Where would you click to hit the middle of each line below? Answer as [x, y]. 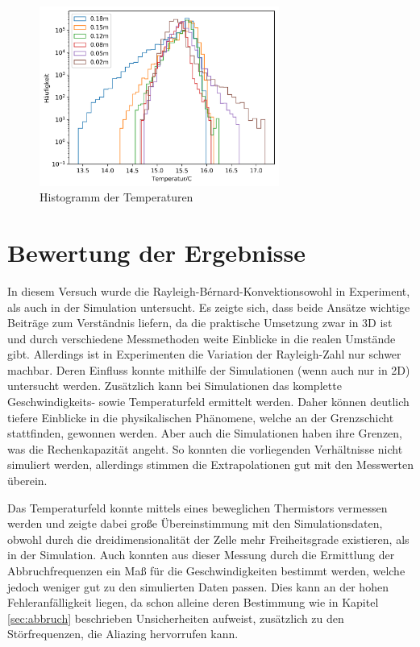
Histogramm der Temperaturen [116, 197]
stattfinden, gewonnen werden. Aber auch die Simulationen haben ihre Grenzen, [205, 433]
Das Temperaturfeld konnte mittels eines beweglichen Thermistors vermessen [198, 507]
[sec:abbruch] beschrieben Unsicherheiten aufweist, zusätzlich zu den [176, 618]
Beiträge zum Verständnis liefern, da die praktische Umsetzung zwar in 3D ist [200, 323]
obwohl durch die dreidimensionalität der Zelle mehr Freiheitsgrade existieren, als [208, 539]
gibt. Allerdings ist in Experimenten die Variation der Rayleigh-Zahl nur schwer [204, 354]
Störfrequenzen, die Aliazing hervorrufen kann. [123, 634]
